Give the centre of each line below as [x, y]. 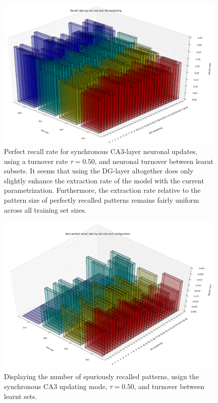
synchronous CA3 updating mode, [56, 386]
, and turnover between [169, 386]
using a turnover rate [36, 161]
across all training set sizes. [45, 209]
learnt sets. [21, 396]
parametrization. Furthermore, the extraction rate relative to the [102, 190]
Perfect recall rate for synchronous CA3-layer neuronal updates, [101, 151]
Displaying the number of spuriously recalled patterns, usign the [102, 376]
